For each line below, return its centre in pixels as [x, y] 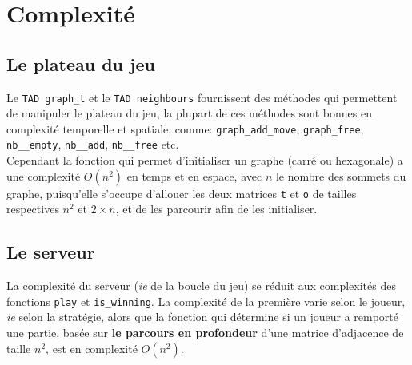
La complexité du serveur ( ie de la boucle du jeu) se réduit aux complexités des [201, 286]
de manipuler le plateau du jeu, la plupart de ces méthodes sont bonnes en [189, 113]
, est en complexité [92, 348]
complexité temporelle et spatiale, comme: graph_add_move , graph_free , [185, 128]
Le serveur [51, 252]
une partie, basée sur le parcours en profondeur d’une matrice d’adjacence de [205, 333]
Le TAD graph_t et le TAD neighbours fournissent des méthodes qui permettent [202, 97]
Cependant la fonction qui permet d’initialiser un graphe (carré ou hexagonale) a [205, 160]
